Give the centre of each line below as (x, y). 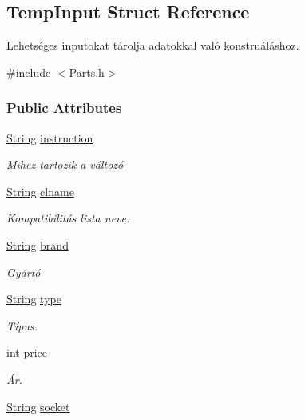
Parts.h (87, 72)
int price (27, 352)
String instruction (50, 137)
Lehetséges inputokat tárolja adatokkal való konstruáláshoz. (153, 45)
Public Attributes (64, 108)
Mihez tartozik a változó (65, 164)
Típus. (22, 325)
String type (34, 299)
